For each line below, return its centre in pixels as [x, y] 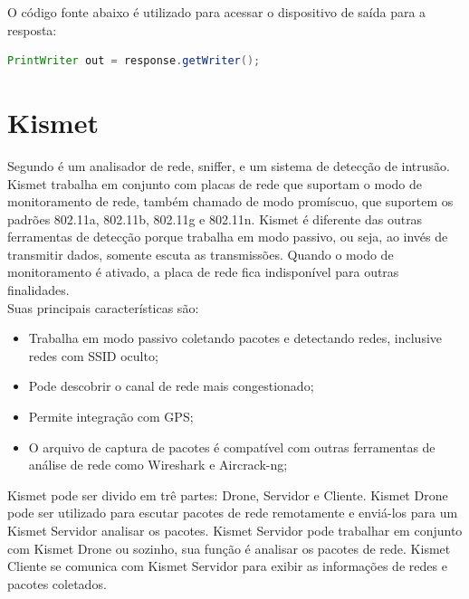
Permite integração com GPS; [111, 417]
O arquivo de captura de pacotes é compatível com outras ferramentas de [232, 447]
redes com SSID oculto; [93, 355]
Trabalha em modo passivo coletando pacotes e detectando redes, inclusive [235, 338]
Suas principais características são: [103, 307]
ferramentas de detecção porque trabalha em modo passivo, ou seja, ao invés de [228, 237]
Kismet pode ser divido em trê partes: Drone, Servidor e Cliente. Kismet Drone [228, 494]
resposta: [32, 29]
